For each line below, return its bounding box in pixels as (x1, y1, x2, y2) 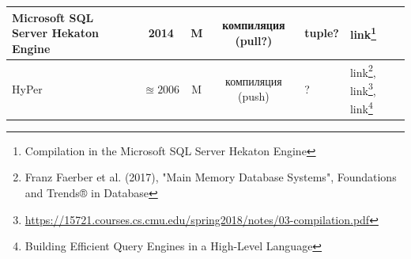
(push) (237, 88, 270, 105)
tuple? (304, 25, 339, 41)
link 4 (349, 98, 373, 116)
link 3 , (349, 79, 376, 98)
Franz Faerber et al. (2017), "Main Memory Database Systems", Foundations (25, 169, 397, 185)
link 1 (349, 24, 377, 42)
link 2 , (349, 61, 376, 80)
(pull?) (235, 32, 273, 48)
